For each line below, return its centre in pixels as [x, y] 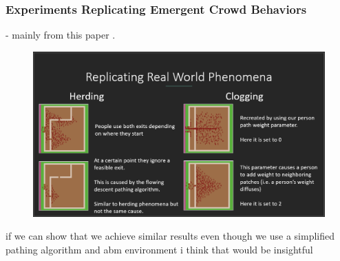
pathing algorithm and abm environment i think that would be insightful [159, 249]
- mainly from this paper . [61, 35]
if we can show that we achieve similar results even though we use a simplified [170, 236]
